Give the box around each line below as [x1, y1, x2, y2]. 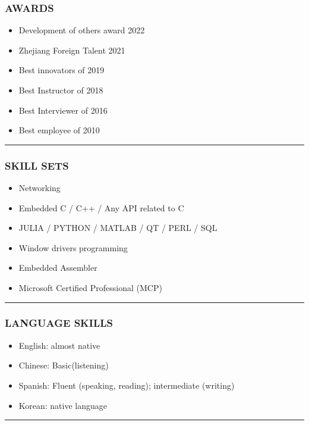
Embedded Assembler [18, 261, 97, 274]
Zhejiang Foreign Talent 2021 [18, 43, 125, 56]
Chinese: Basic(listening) [18, 359, 109, 371]
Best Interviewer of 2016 [18, 104, 108, 116]
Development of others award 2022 [18, 24, 145, 36]
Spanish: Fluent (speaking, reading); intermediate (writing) [18, 379, 235, 391]
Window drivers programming [18, 241, 128, 254]
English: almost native [18, 339, 100, 351]
